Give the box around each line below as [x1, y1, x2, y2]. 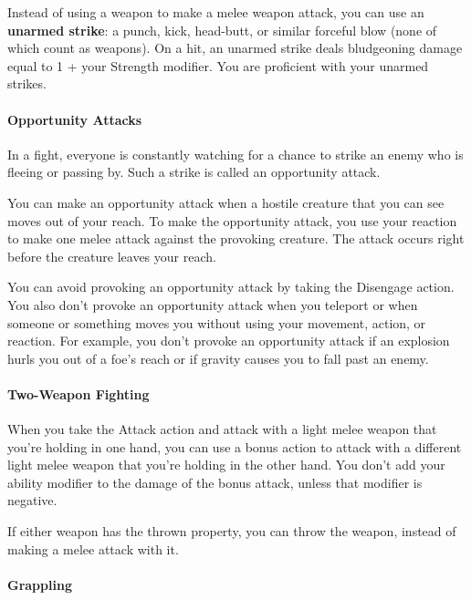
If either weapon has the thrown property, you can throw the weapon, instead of [7, 522, 456, 541]
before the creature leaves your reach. [7, 246, 216, 265]
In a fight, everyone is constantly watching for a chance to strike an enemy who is [7, 144, 464, 163]
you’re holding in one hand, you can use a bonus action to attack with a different [7, 437, 462, 456]
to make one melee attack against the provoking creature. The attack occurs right [7, 229, 465, 248]
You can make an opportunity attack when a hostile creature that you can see [7, 192, 445, 212]
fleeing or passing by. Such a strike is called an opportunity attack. [7, 162, 381, 181]
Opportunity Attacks [7, 109, 142, 129]
